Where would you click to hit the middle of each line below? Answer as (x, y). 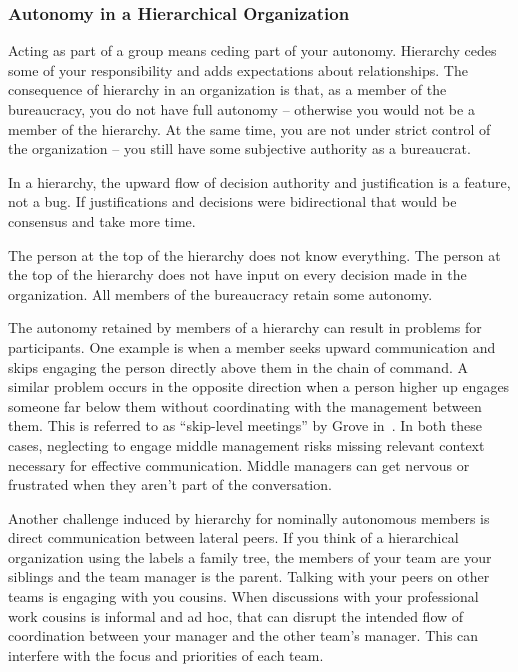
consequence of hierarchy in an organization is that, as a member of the (227, 89)
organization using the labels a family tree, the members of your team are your (250, 556)
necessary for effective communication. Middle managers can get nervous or (239, 464)
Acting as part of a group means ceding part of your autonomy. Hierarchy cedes (252, 50)
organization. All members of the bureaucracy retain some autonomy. (220, 293)
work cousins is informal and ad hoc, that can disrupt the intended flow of (236, 615)
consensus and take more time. (102, 220)
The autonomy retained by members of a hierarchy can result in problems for (245, 327)
